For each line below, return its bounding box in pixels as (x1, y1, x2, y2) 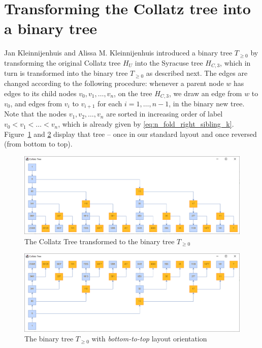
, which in (220, 57, 251, 68)
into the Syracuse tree (135, 57, 203, 68)
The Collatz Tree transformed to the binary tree (24, 236, 175, 246)
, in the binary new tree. (169, 98, 245, 108)
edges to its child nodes (4, 88, 77, 98)
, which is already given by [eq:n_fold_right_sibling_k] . (58, 119, 234, 129)
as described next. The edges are (146, 68, 248, 78)
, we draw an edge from (169, 88, 242, 98)
